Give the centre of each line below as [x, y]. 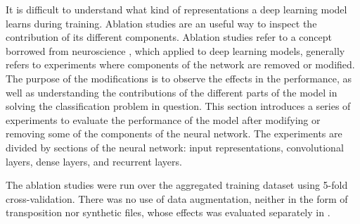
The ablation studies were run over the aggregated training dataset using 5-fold [177, 185]
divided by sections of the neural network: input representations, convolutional [175, 147]
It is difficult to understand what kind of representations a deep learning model [176, 9]
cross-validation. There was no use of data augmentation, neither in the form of [177, 198]
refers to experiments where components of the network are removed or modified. [180, 64]
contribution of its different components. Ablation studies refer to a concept [169, 37]
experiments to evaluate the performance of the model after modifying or [163, 119]
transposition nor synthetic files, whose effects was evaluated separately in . [168, 212]
